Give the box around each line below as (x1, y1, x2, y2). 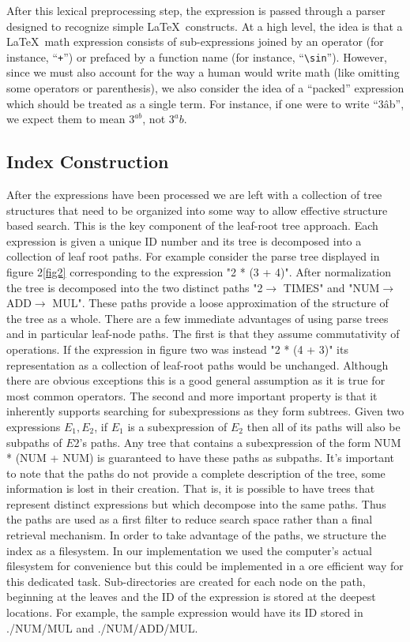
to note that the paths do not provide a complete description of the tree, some (6, 464, 386, 481)
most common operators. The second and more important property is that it (6, 387, 378, 404)
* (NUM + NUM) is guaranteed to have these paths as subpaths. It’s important (6, 449, 394, 466)
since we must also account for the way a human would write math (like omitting (6, 64, 400, 81)
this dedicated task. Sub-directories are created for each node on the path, (6, 573, 366, 589)
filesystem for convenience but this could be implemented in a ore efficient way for (6, 558, 404, 574)
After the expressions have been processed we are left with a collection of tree (6, 186, 382, 203)
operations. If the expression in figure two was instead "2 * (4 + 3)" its (6, 340, 348, 357)
